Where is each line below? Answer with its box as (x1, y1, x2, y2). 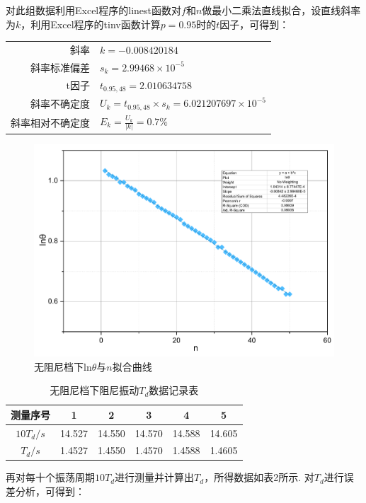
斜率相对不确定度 (11, 115, 90, 129)
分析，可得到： (15, 484, 85, 499)
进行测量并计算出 (115, 470, 195, 485)
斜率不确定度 (30, 96, 90, 110)
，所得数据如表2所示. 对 (204, 470, 314, 485)
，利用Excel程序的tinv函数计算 (21, 16, 161, 31)
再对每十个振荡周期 (6, 470, 95, 485)
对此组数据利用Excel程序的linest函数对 (6, 3, 181, 17)
